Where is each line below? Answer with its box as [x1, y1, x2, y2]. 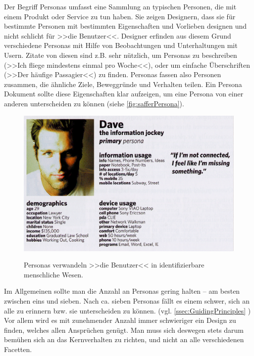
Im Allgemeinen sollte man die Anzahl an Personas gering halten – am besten [4, 286, 240, 296]
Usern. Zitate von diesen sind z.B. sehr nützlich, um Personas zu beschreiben [4, 49, 237, 60]
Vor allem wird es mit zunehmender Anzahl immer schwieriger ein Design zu [4, 315, 236, 325]
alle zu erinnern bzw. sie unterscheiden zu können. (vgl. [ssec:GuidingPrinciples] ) [4, 305, 251, 315]
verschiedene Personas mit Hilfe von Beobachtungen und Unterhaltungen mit [4, 40, 238, 50]
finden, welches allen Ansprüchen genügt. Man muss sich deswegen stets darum [4, 324, 244, 335]
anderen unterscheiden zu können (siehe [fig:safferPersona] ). [4, 98, 184, 108]
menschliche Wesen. [24, 269, 83, 279]
